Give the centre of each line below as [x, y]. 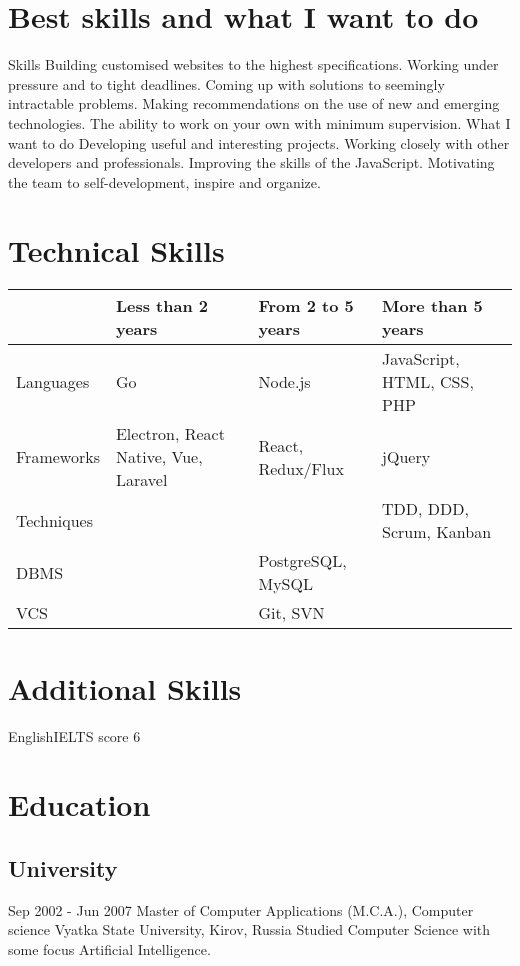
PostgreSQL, [302, 561]
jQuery [406, 457]
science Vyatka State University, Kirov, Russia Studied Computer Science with [249, 929]
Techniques [54, 520]
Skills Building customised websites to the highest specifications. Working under [253, 64]
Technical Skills [116, 250]
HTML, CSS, [428, 382]
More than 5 [432, 306]
